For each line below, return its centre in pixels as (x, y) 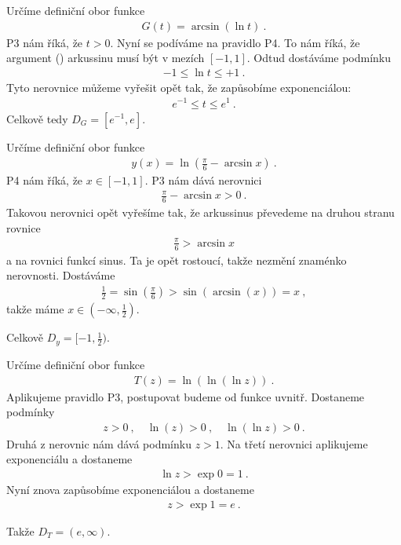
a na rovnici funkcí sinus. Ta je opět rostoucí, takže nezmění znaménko (177, 260)
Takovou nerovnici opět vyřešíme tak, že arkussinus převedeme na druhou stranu (200, 212)
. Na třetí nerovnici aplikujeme (294, 443)
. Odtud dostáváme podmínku (319, 58)
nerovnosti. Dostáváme (61, 275)
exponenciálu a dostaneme (69, 459)
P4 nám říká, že (45, 180)
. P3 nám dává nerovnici (203, 180)
